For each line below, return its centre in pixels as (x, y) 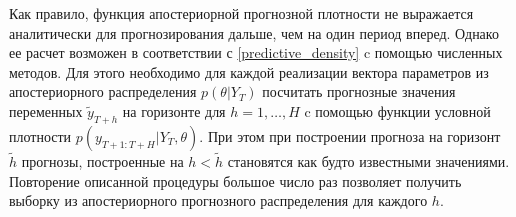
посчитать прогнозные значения (359, 91)
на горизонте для (174, 110)
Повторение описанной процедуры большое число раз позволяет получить (235, 180)
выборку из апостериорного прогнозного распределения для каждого (218, 200)
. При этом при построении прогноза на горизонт (350, 135)
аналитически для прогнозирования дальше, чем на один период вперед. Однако (254, 32)
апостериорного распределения (103, 91)
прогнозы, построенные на (102, 160)
